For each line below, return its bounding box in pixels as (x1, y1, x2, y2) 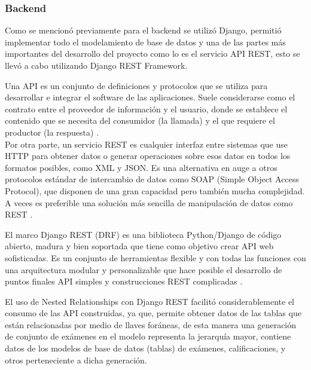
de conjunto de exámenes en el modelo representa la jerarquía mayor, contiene (5, 330, 291, 343)
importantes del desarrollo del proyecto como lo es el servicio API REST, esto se (5, 47, 300, 60)
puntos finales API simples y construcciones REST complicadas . (5, 275, 243, 288)
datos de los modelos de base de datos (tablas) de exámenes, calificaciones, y (5, 342, 286, 354)
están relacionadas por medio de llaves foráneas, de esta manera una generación (5, 318, 297, 331)
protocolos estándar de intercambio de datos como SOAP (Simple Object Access (5, 173, 299, 185)
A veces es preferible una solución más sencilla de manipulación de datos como (5, 196, 293, 209)
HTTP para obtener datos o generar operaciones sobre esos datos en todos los (5, 149, 291, 162)
